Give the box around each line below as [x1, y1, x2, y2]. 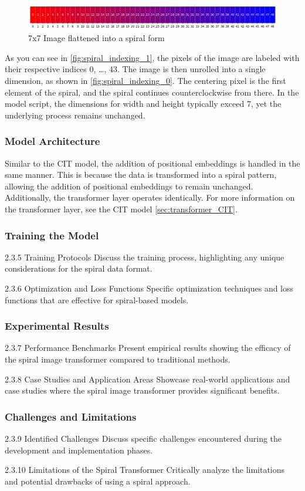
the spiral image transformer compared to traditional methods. [5, 353, 231, 365]
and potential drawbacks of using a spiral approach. [5, 475, 191, 487]
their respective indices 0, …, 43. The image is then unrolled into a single [5, 63, 266, 75]
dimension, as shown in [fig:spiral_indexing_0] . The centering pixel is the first [5, 75, 286, 87]
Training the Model [5, 228, 99, 242]
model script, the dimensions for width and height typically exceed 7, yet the [5, 97, 282, 110]
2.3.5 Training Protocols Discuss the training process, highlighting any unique [5, 250, 284, 263]
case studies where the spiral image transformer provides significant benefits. [5, 384, 280, 397]
